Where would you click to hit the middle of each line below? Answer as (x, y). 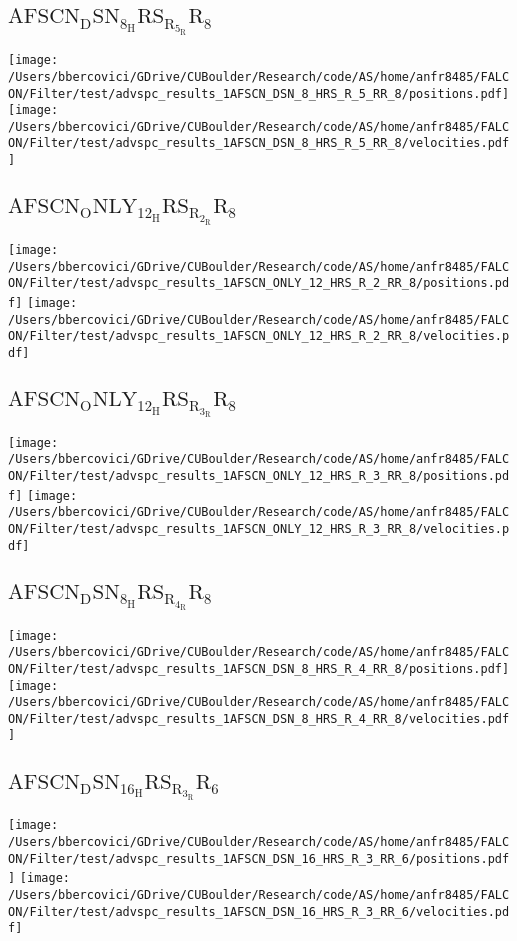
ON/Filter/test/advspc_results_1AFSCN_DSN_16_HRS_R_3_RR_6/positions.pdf (259, 858)
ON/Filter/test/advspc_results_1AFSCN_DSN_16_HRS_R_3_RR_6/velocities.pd (259, 911)
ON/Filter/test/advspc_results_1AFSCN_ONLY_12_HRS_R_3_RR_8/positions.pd (259, 476)
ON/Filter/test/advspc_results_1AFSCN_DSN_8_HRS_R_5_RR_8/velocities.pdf (259, 143)
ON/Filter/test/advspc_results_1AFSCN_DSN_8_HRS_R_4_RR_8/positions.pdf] (259, 668)
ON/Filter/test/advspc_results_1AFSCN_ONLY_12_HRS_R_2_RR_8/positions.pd (259, 283)
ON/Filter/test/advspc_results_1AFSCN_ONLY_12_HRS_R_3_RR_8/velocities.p (259, 529)
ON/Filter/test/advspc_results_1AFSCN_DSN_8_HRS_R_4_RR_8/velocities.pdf (259, 718)
